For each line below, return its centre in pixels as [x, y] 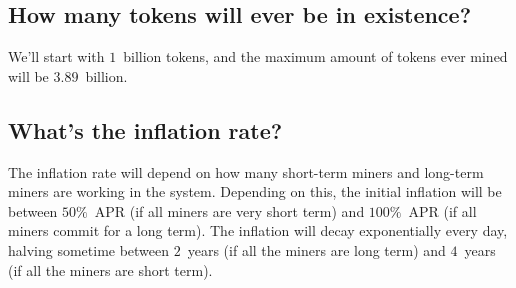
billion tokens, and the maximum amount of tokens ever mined [315, 56]
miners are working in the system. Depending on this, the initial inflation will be [255, 191]
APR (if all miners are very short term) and [229, 210]
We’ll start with [56, 56]
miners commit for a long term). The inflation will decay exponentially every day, [258, 230]
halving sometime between [89, 249]
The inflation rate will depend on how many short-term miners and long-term [246, 171]
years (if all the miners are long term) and [316, 249]
